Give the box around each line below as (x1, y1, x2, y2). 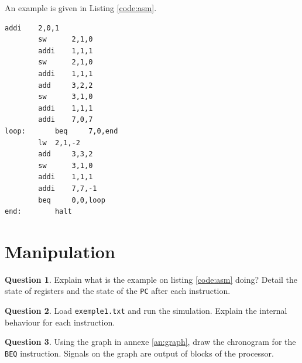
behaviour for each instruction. (5, 316, 115, 328)
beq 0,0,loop (38, 196, 105, 204)
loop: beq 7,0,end (5, 126, 118, 135)
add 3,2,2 (38, 81, 93, 90)
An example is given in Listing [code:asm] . (5, 2, 157, 13)
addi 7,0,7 (38, 115, 93, 124)
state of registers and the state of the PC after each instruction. (5, 285, 231, 297)
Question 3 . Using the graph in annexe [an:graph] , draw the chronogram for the (5, 335, 296, 348)
